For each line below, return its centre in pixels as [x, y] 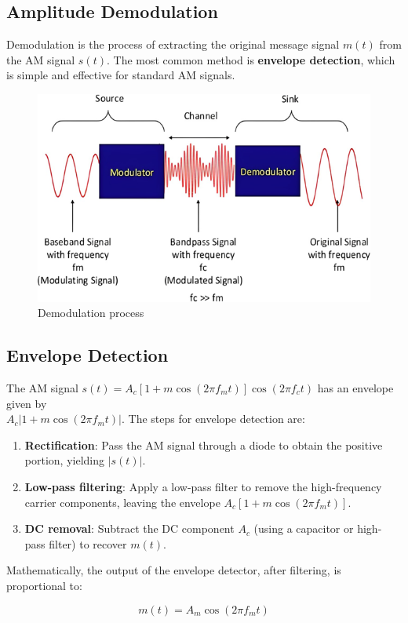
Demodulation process [91, 313]
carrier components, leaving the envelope [122, 502]
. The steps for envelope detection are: [213, 419]
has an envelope [355, 388]
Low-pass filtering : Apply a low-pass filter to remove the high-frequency [203, 486]
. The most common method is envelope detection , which [251, 59]
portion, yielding [64, 460]
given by [27, 403]
